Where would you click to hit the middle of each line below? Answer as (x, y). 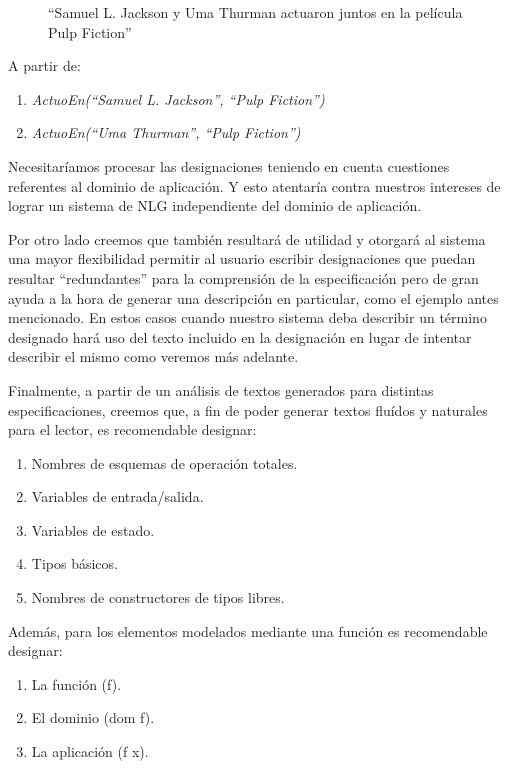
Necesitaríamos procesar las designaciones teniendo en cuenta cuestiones (229, 165)
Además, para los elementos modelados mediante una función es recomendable (248, 630)
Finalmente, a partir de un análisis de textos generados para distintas (221, 389)
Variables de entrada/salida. (117, 496)
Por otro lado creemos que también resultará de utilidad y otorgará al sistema (247, 238)
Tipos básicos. (74, 563)
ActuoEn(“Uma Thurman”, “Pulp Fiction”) (166, 132)
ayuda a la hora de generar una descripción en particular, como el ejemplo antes (253, 297)
